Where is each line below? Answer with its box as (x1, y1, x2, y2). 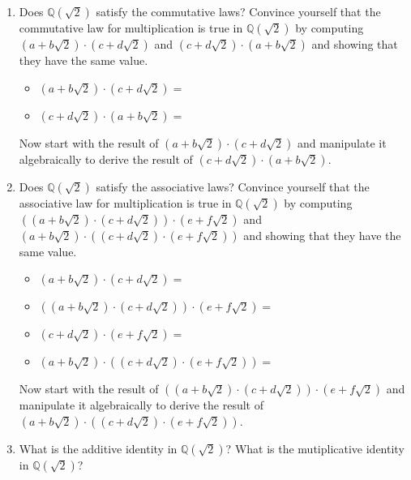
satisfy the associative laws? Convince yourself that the (96, 178, 370, 195)
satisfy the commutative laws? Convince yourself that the (96, 3, 381, 19)
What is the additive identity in (19, 439, 178, 456)
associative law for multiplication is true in (19, 194, 232, 211)
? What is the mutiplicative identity (225, 439, 405, 456)
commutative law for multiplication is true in (19, 19, 243, 36)
